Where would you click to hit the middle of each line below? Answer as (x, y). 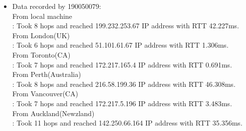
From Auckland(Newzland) (53, 113)
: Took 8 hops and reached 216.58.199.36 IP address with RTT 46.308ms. (124, 84)
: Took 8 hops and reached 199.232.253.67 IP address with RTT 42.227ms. (125, 26)
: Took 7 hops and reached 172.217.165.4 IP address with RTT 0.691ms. (122, 64)
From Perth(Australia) (47, 74)
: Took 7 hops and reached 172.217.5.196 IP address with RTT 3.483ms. (122, 103)
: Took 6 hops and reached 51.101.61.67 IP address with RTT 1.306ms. (120, 45)
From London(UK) (41, 35)
